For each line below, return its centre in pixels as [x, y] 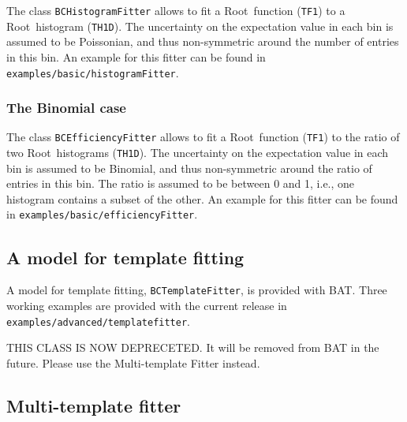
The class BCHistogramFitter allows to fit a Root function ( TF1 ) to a [176, 10]
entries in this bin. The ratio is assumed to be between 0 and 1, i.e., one [181, 183]
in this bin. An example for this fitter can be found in [136, 56]
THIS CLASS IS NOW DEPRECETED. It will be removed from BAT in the [193, 347]
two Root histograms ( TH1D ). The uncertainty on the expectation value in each [198, 153]
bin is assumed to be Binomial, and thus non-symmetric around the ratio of [189, 168]
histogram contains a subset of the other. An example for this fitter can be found [202, 198]
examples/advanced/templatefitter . [98, 321]
